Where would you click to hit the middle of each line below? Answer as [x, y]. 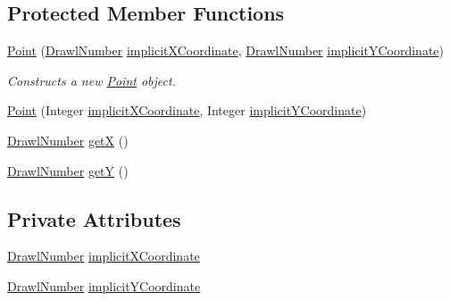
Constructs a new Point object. [92, 80]
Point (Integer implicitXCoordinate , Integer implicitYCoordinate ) [187, 110]
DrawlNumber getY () [68, 170]
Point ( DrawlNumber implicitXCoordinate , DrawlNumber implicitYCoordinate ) [226, 50]
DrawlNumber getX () [68, 140]
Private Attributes [94, 218]
